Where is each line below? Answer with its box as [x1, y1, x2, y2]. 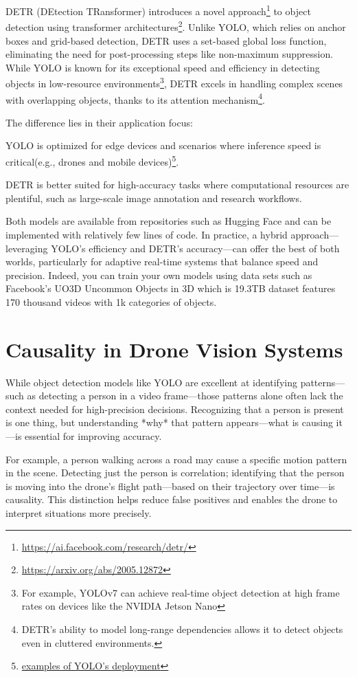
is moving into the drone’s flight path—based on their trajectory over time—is [5, 478, 335, 493]
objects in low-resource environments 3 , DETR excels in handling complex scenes [5, 74, 343, 90]
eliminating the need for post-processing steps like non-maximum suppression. [5, 47, 334, 61]
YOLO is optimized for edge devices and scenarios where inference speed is [5, 138, 321, 153]
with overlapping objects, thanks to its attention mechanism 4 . [5, 90, 265, 107]
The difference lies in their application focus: [5, 115, 193, 129]
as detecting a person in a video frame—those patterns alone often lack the [27, 388, 343, 403]
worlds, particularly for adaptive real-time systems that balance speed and [5, 254, 319, 269]
